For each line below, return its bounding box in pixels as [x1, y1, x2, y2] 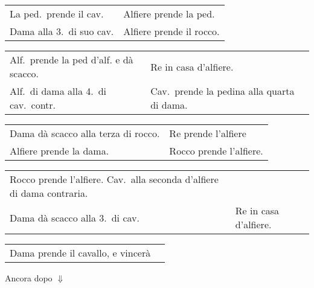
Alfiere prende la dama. [10, 144, 109, 158]
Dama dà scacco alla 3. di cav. [10, 210, 139, 225]
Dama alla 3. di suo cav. [10, 24, 114, 38]
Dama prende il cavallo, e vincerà [10, 246, 151, 260]
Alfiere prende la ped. [123, 7, 215, 21]
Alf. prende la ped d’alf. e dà [10, 53, 133, 66]
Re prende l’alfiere [169, 126, 246, 140]
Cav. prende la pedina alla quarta [150, 84, 295, 98]
